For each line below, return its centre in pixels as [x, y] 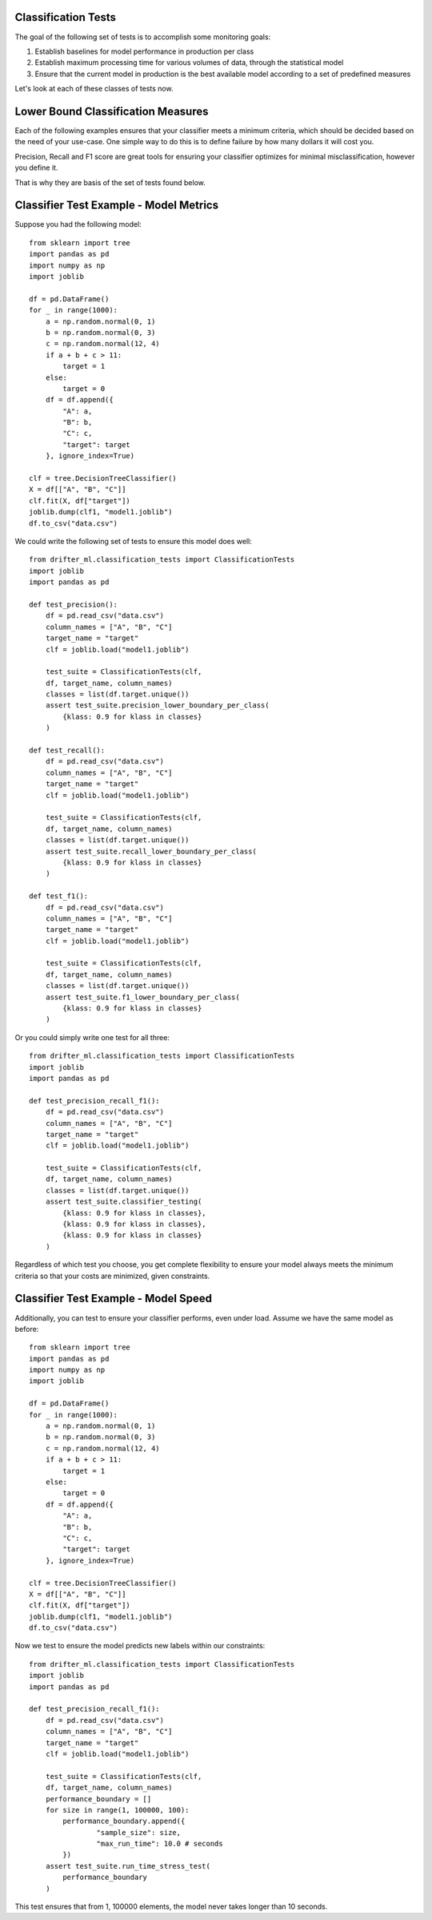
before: [27, 1329]
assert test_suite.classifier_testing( [124, 1202]
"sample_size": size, [139, 1832]
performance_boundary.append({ [124, 1821]
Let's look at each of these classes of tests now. [94, 89]
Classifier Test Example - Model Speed [113, 1299]
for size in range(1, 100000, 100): [117, 1810]
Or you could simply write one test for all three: [92, 1037]
